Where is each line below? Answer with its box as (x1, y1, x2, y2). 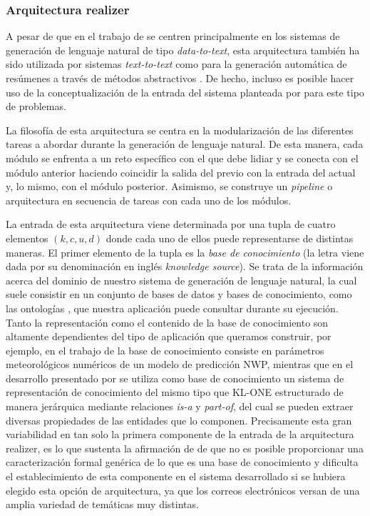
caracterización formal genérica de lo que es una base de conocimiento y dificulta (6, 455, 359, 470)
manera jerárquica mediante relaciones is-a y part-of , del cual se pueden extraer (6, 399, 354, 414)
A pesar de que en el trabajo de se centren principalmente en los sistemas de (6, 29, 340, 44)
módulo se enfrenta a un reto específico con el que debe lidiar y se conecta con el (6, 150, 359, 165)
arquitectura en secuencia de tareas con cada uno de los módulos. (6, 192, 292, 207)
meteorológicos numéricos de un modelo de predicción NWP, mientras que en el (6, 357, 354, 372)
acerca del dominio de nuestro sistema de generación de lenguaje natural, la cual (6, 272, 357, 287)
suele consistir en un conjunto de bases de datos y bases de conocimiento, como (6, 287, 352, 302)
